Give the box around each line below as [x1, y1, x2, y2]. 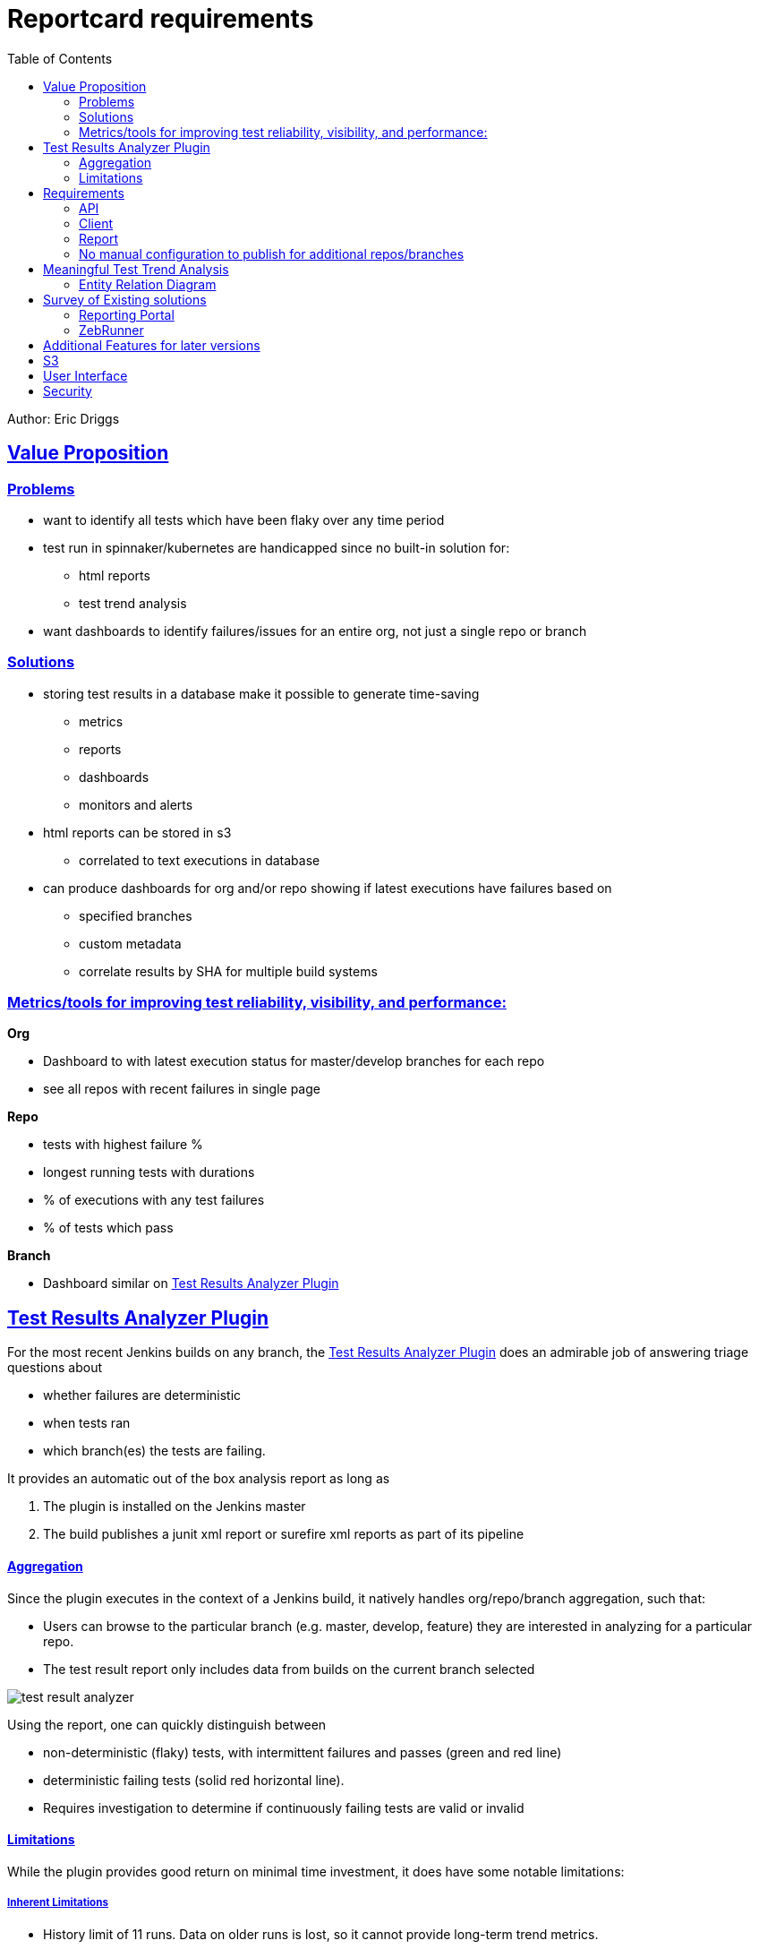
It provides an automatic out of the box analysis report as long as [7, 1471, 390, 1487]
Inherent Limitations [7, 1896, 108, 1910]
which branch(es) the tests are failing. [43, 1443, 266, 1459]
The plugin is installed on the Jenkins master [43, 1498, 306, 1515]
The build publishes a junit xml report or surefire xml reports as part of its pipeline [43, 1526, 524, 1542]
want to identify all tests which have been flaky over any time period [43, 511, 445, 528]
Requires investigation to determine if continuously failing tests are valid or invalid [43, 1799, 524, 1816]
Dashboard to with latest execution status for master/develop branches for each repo [43, 1053, 545, 1069]
